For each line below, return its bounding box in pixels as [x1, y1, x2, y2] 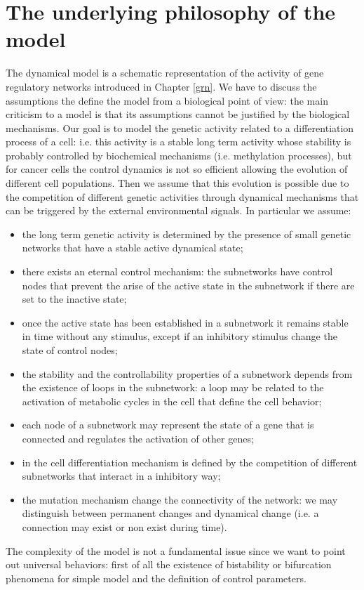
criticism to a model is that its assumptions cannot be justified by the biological [6, 107, 350, 122]
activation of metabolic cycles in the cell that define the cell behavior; [22, 393, 322, 408]
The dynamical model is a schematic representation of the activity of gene [6, 65, 324, 80]
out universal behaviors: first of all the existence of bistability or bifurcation [6, 557, 332, 572]
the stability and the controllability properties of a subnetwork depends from [22, 366, 353, 381]
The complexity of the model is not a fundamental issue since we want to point [6, 543, 346, 558]
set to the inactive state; [22, 291, 127, 306]
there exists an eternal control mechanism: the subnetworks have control [22, 264, 333, 279]
